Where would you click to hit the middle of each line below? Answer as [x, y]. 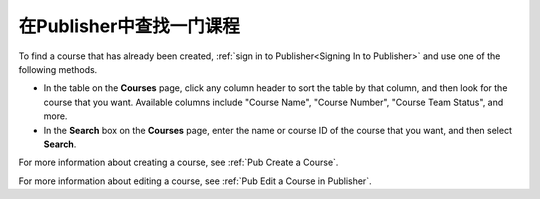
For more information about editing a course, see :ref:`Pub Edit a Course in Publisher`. [195, 181]
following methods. [58, 69]
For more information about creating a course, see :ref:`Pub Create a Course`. [178, 162]
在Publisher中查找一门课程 [129, 26]
